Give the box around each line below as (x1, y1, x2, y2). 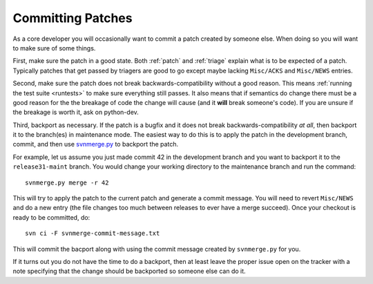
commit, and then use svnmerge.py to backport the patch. (12, 140, 179, 149)
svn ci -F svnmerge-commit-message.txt (25, 229, 160, 238)
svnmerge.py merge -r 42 (25, 178, 109, 187)
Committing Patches (12, 10, 133, 26)
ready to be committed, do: (12, 213, 90, 221)
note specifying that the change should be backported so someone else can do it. (12, 267, 246, 276)
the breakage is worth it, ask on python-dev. (12, 108, 140, 117)
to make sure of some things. (12, 44, 96, 52)
